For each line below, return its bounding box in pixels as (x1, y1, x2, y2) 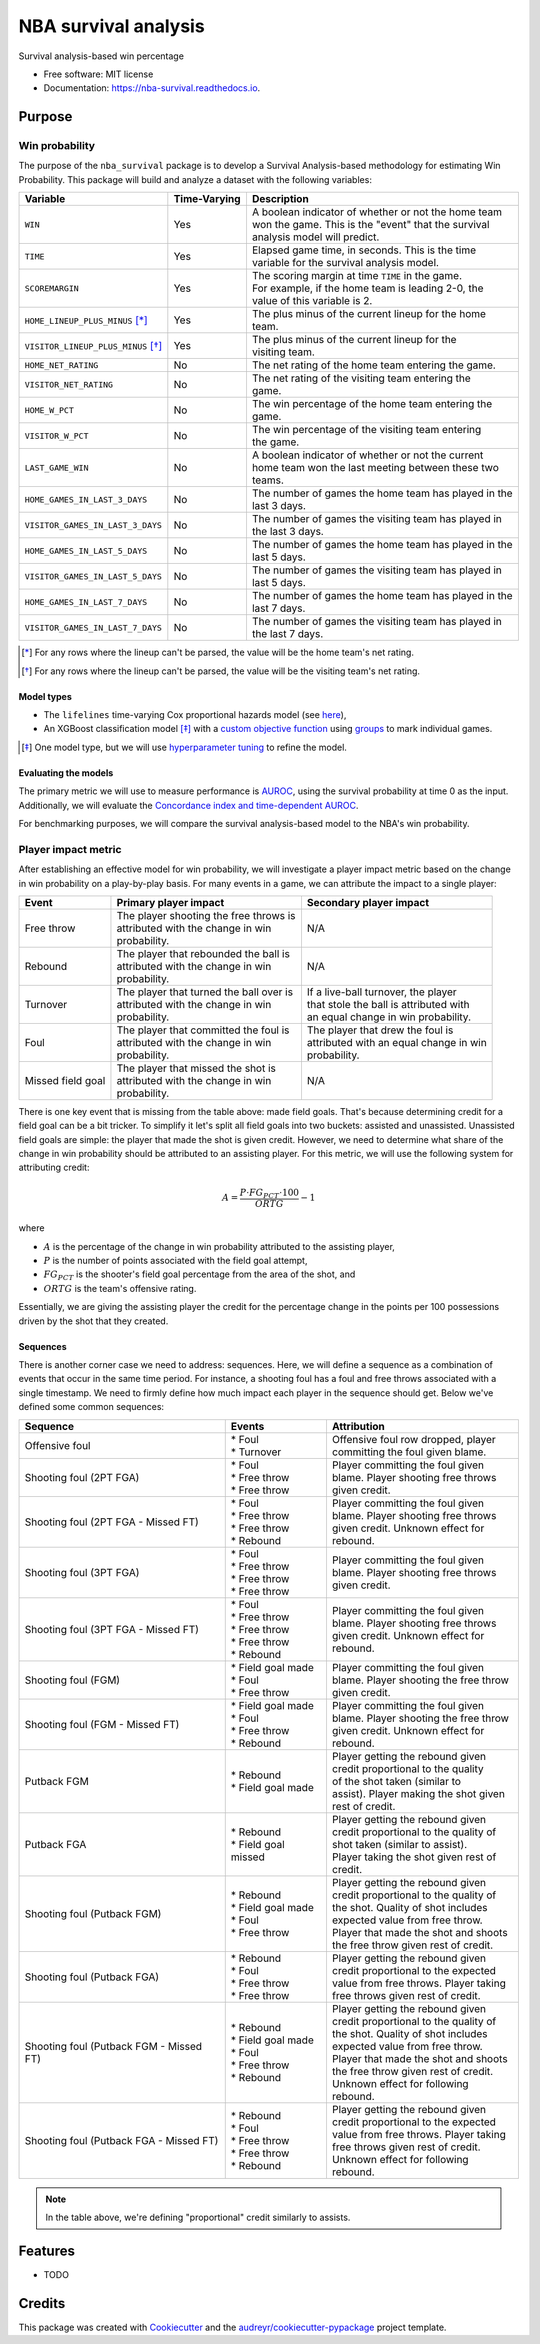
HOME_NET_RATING (24, 360, 99, 370)
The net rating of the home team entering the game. (251, 358, 497, 372)
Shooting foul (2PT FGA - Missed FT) (24, 1515, 199, 1529)
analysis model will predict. (251, 230, 380, 244)
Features (18, 2242, 75, 2259)
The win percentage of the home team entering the (251, 397, 493, 411)
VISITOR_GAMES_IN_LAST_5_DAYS (24, 571, 162, 582)
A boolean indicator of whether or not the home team (251, 205, 503, 219)
